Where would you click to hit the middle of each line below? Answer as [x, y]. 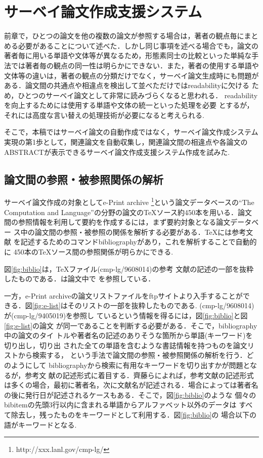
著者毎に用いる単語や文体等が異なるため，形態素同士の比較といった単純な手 [131, 55]
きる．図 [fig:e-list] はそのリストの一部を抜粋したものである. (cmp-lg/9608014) [129, 305]
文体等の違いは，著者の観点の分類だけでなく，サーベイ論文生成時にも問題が [131, 75]
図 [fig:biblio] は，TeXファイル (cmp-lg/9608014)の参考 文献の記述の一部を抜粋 [129, 268]
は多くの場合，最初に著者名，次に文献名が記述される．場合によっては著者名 [131, 385]
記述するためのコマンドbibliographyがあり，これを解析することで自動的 [139, 242]
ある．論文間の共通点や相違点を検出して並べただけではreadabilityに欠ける [127, 85]
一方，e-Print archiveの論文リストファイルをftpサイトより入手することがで [127, 295]
